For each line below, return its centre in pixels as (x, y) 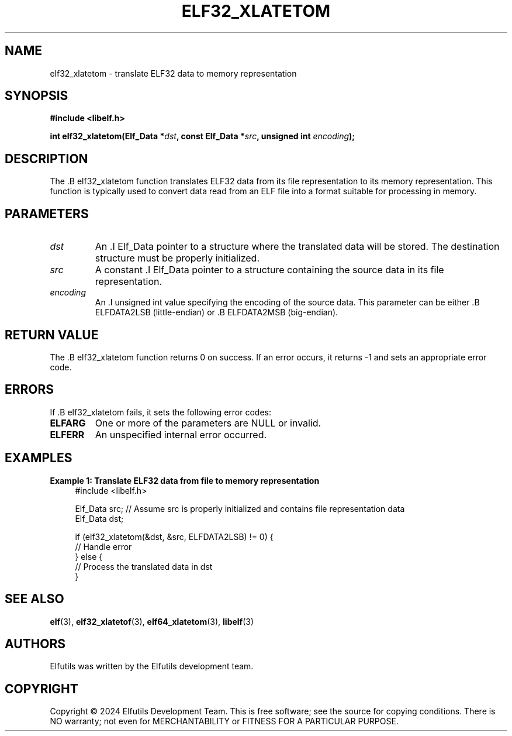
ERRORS (30, 390)
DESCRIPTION (46, 159)
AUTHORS (35, 644)
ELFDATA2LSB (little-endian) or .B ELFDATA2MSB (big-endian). (217, 312)
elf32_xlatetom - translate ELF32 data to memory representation (173, 73)
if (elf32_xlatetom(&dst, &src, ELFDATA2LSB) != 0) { (174, 536)
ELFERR (67, 434)
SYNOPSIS (37, 96)
